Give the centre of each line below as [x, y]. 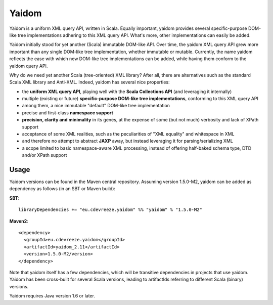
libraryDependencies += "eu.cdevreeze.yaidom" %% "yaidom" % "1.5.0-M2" [110, 210]
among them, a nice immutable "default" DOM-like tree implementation [96, 106]
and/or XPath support [44, 155]
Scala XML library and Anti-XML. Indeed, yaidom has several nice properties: [89, 82]
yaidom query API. [29, 66]
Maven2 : [19, 221]
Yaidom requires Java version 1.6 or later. [52, 296]
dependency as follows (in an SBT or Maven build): [62, 189]
